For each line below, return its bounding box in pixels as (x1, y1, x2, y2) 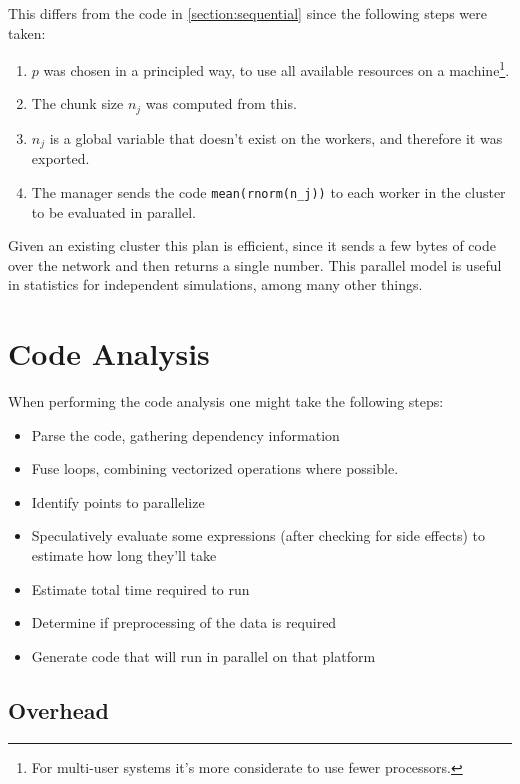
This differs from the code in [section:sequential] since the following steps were (8, 3, 487, 23)
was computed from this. (145, 93, 297, 114)
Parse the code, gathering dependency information (31, 424, 340, 445)
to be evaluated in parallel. (31, 201, 196, 222)
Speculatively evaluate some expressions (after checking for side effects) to (31, 525, 485, 546)
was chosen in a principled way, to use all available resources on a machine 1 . (43, 57, 510, 80)
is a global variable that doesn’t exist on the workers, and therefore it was (49, 127, 503, 148)
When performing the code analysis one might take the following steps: (8, 391, 444, 412)
